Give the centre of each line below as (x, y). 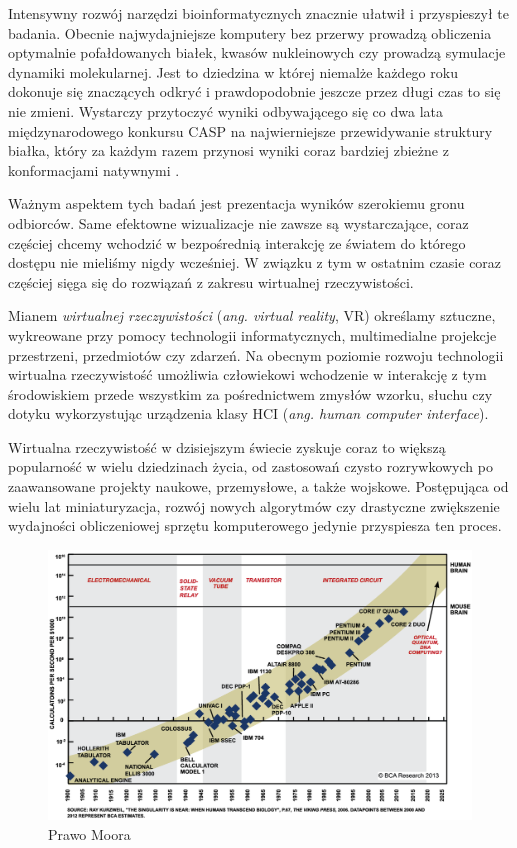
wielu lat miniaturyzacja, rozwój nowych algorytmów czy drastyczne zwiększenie (254, 505)
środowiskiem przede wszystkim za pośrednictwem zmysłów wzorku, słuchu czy (250, 393)
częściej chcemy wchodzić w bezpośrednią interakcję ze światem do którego (237, 242)
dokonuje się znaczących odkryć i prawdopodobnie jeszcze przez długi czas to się (254, 91)
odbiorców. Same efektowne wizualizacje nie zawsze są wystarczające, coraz (238, 222)
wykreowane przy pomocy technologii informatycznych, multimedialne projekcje (252, 334)
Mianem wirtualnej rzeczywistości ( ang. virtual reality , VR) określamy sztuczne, (252, 315)
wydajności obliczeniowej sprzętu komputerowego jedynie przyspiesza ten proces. (255, 525)
